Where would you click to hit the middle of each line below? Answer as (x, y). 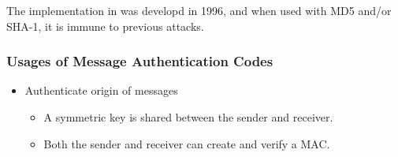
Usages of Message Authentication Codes (140, 61)
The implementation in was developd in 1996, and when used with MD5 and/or (199, 10)
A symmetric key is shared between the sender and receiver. (188, 117)
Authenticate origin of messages (101, 90)
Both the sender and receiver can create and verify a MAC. (187, 143)
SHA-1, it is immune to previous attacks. (105, 26)
